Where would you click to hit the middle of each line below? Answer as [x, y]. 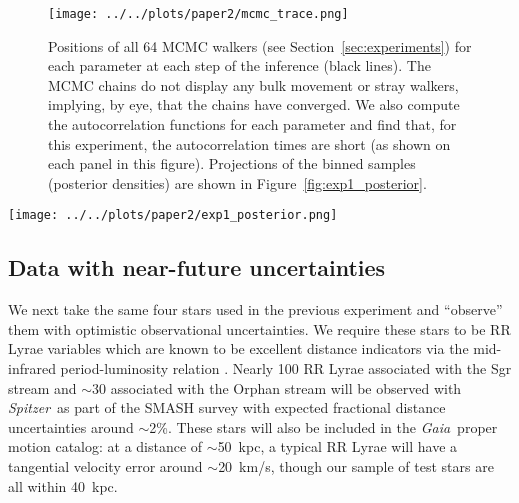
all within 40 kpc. [63, 485]
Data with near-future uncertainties [197, 267]
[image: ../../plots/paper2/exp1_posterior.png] [173, 215]
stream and [42, 387]
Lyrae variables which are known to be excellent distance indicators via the [238, 348]
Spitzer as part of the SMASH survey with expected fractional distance [227, 407]
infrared [32, 368]
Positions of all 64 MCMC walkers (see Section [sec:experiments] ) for [260, 45]
